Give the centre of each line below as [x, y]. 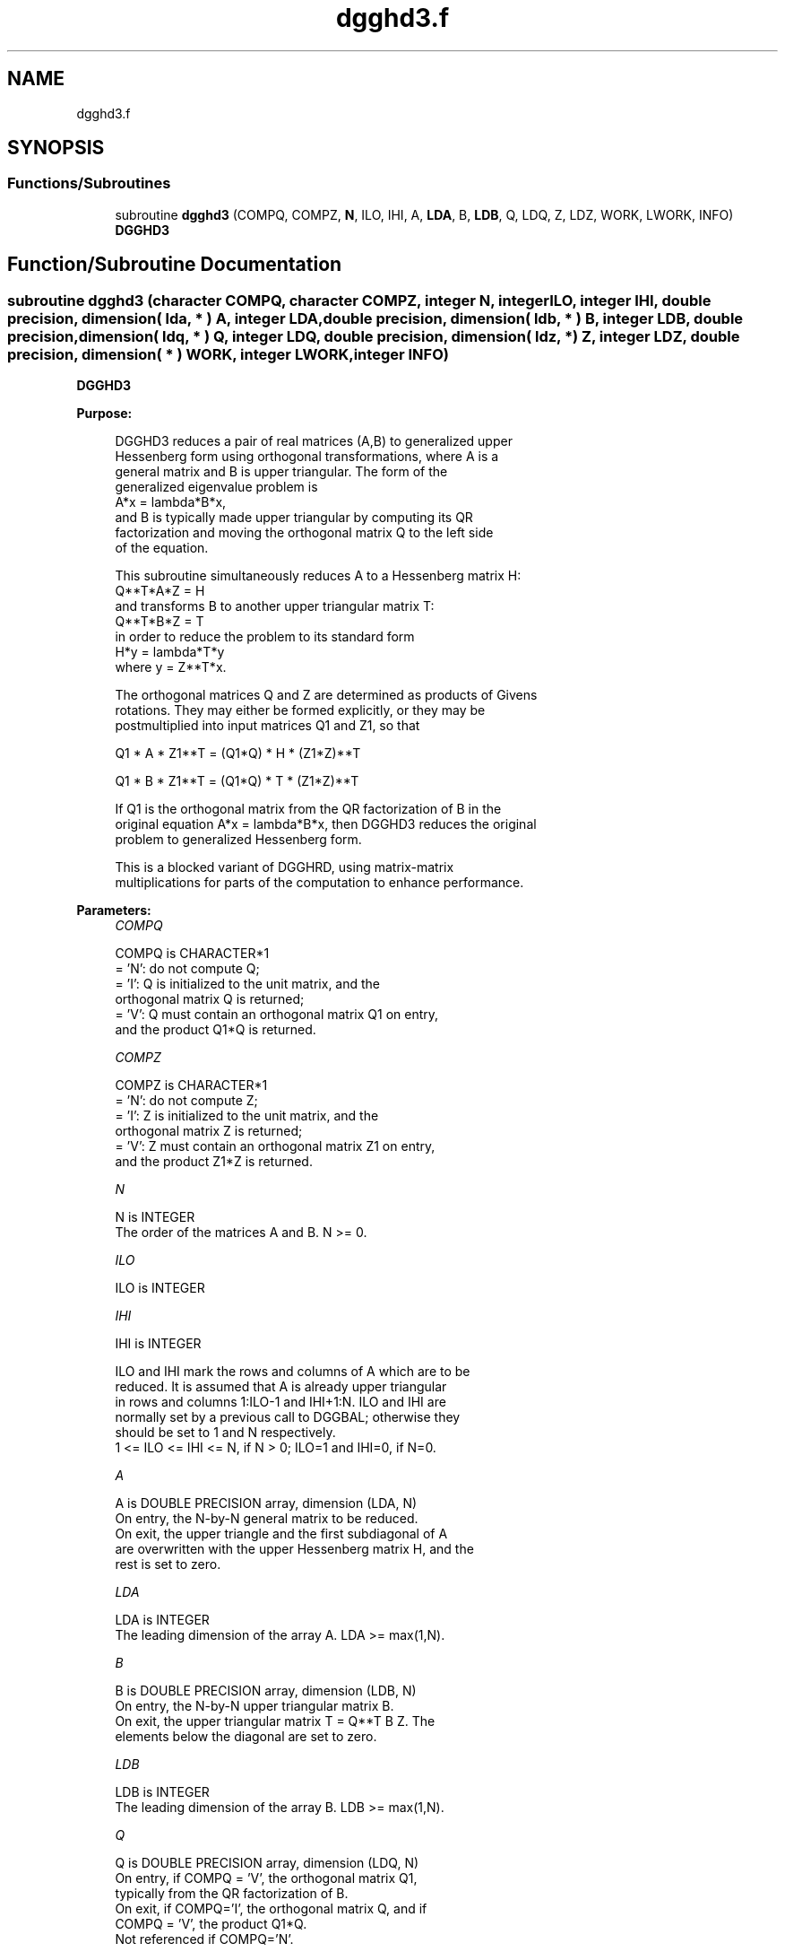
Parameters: [114, 911]
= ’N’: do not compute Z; [186, 1101]
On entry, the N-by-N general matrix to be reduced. [267, 1519]
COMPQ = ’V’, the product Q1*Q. [211, 1924]
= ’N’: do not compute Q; [187, 969]
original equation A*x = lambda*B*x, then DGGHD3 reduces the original [326, 824]
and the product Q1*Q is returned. [216, 1030]
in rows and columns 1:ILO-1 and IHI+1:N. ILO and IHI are [280, 1402]
